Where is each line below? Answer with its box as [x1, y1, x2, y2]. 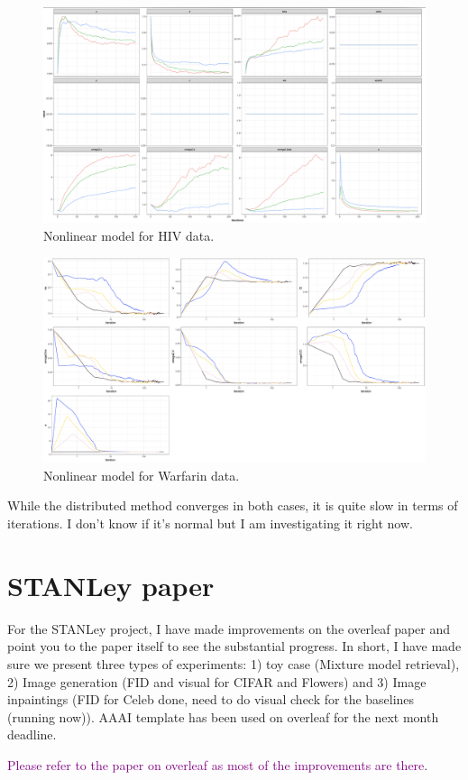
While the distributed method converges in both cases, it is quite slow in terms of [7, 496, 458, 515]
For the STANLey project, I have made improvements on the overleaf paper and [7, 619, 451, 638]
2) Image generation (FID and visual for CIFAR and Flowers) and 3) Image [7, 672, 427, 691]
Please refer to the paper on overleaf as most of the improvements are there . [7, 755, 428, 774]
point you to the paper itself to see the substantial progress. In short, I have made [7, 637, 462, 656]
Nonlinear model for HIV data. [43, 225, 215, 244]
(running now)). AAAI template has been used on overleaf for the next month [7, 707, 439, 726]
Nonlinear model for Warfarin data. [43, 465, 240, 484]
